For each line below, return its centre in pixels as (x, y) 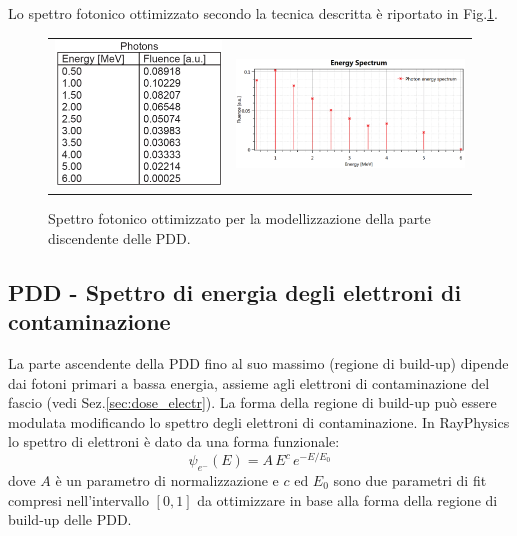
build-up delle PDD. (70, 519)
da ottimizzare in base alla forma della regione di (347, 499)
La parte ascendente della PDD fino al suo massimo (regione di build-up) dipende (258, 363)
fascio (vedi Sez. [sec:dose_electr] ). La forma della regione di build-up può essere (252, 402)
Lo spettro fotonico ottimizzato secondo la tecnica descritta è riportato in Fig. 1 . (253, 13)
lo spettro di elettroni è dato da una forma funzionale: (174, 441)
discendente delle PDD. (119, 237)
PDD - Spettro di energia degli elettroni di (235, 291)
